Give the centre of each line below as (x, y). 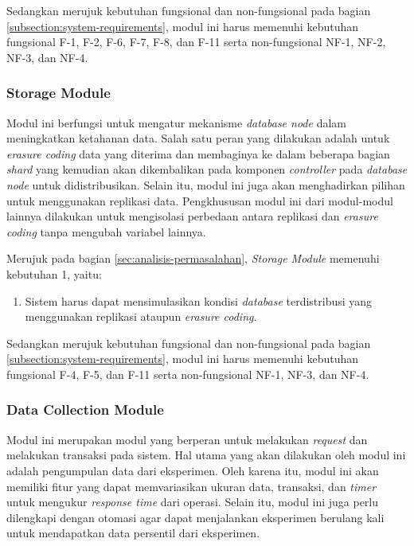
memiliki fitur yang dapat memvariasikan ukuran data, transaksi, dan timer (191, 486)
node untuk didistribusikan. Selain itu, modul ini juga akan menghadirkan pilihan (206, 184)
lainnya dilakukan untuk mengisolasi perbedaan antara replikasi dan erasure (192, 216)
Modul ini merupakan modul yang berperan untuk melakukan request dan (187, 439)
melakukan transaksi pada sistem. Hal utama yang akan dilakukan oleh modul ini (206, 455)
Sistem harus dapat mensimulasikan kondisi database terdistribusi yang (199, 300)
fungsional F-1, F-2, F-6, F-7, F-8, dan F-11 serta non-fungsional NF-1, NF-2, (196, 42)
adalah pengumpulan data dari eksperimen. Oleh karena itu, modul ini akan (193, 470)
